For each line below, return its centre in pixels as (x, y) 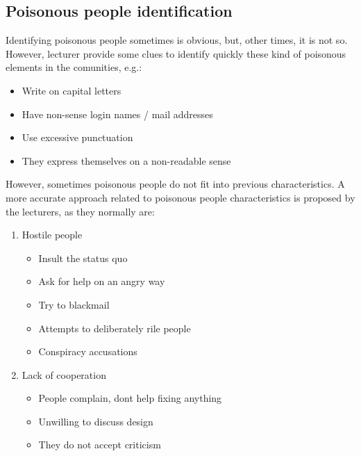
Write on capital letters (72, 90)
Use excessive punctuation (77, 137)
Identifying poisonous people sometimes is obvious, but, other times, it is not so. (177, 40)
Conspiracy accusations (88, 351)
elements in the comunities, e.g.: (74, 67)
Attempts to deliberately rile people (115, 328)
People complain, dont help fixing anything (130, 398)
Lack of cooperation (64, 374)
